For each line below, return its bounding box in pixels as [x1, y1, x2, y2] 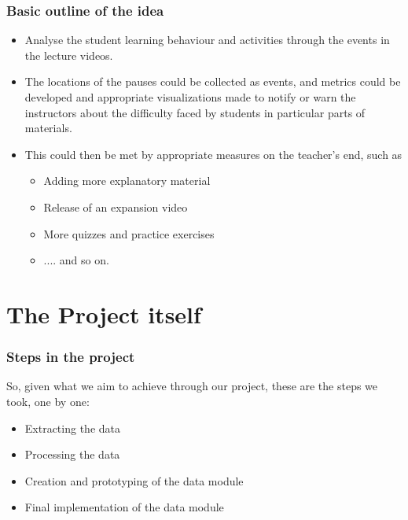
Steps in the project [6, 347, 135, 367]
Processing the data [24, 446, 120, 463]
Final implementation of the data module [24, 499, 224, 515]
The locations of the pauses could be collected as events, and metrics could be [24, 73, 401, 90]
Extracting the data [24, 419, 120, 436]
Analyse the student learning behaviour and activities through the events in [24, 31, 390, 48]
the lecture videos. [24, 46, 113, 63]
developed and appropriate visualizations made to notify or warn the [24, 89, 356, 105]
